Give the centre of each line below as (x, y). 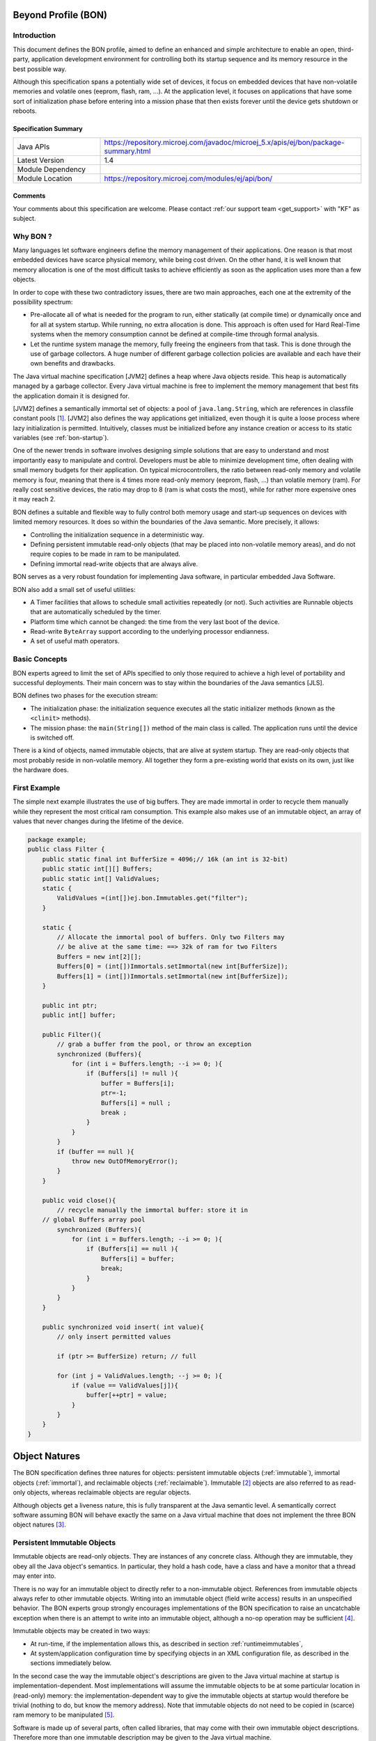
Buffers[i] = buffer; (138, 1258)
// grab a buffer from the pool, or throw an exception (154, 1044)
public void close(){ (79, 1200)
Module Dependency (52, 169)
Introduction (34, 36)
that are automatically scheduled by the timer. (96, 612)
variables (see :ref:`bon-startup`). (61, 438)
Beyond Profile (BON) (60, 15)
